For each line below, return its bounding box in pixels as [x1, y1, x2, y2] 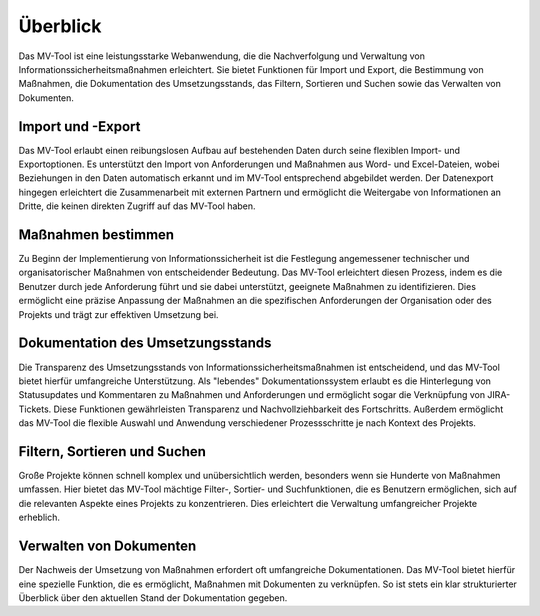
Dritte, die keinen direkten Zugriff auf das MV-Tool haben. [18, 200, 256, 212]
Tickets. [18, 403, 52, 415]
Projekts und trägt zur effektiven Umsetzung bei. [18, 308, 219, 320]
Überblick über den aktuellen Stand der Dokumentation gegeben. [18, 591, 288, 604]
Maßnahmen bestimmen [18, 226, 175, 243]
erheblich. [18, 511, 60, 524]
